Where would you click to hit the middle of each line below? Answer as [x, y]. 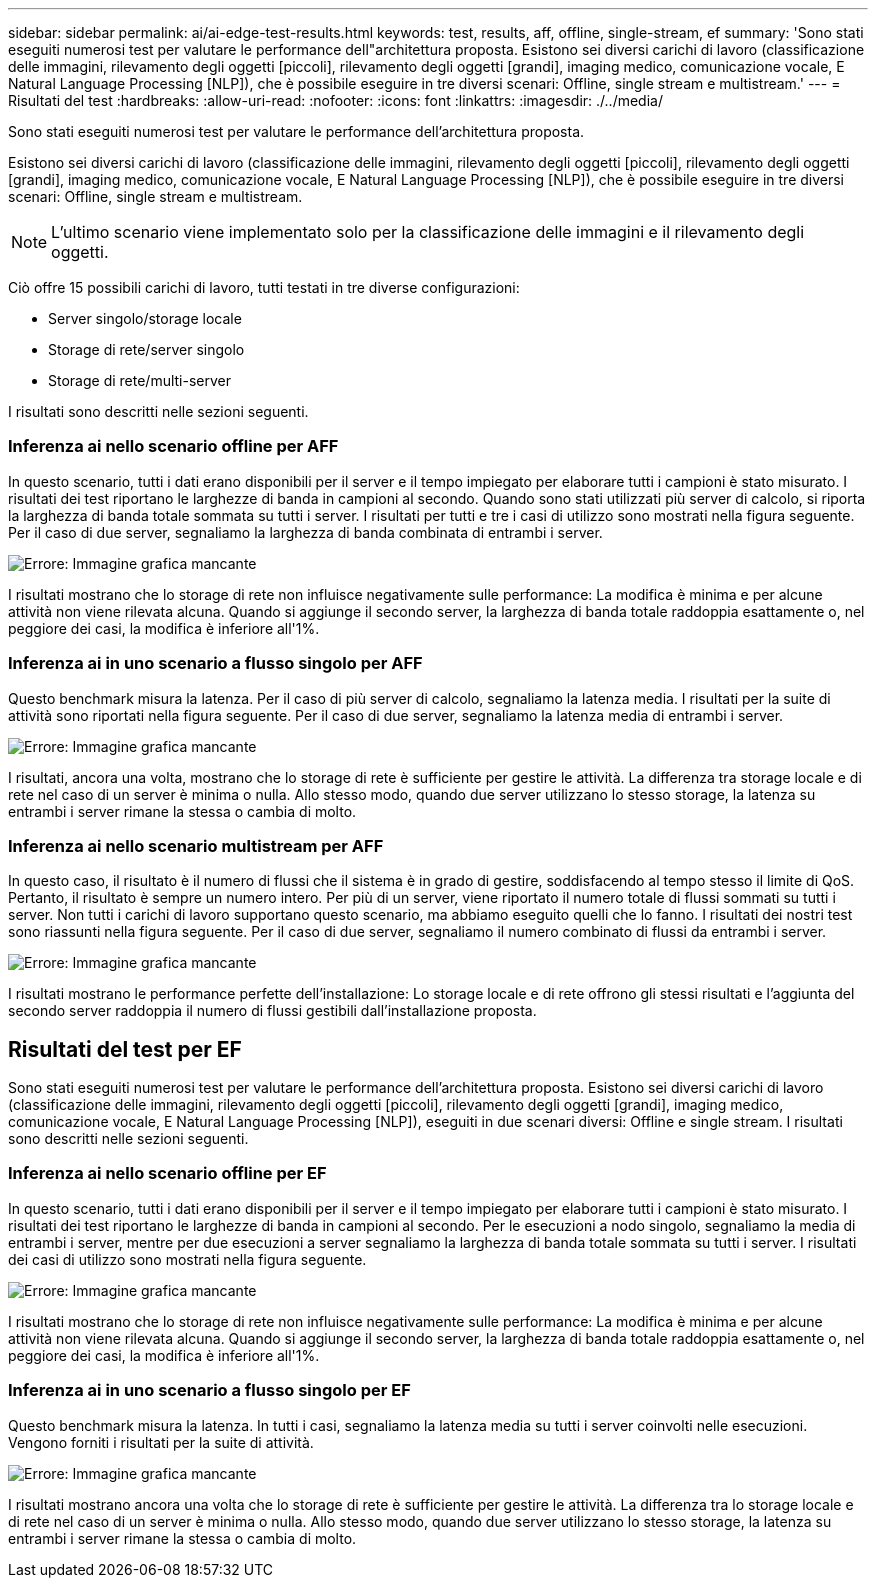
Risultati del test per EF [125, 1049]
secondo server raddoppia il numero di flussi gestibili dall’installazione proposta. [272, 1011]
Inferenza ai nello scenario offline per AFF [173, 446]
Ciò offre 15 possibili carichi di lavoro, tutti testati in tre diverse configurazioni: [264, 287]
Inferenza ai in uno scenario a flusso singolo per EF [209, 1390]
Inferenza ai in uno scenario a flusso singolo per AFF [215, 663]
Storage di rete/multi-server [140, 380]
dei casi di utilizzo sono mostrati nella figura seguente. [187, 1259]
